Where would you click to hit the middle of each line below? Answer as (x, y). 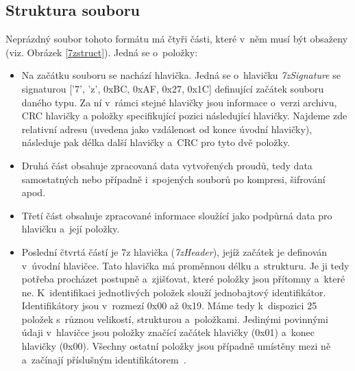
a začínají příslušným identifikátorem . (104, 359)
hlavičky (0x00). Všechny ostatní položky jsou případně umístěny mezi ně (176, 346)
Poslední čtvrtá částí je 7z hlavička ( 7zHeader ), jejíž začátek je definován (174, 251)
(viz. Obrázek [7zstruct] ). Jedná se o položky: (102, 52)
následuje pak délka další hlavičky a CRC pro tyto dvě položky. (156, 142)
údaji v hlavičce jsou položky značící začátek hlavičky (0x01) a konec (168, 332)
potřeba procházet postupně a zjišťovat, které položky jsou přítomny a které (183, 279)
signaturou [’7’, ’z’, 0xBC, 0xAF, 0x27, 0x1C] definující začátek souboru (173, 88)
